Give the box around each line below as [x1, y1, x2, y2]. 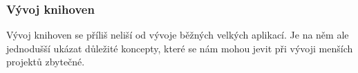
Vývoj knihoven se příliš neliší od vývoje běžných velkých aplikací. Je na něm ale [6, 28, 349, 42]
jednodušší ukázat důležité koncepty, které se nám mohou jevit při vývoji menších [6, 41, 353, 55]
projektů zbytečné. [6, 54, 85, 69]
